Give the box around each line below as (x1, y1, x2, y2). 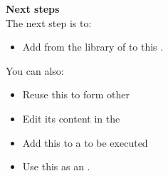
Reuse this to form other (22, 87, 130, 102)
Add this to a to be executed (22, 135, 148, 150)
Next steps (6, 1, 60, 16)
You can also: (6, 63, 64, 78)
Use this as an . (22, 159, 90, 174)
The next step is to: (6, 15, 92, 30)
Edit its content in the (22, 110, 120, 125)
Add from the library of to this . (22, 39, 164, 54)
